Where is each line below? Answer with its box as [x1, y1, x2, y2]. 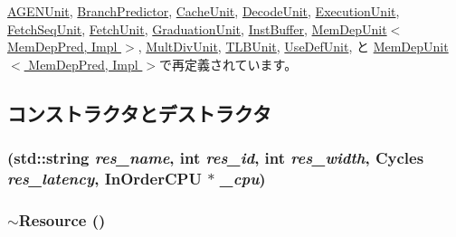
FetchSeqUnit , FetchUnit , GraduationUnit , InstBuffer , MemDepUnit [7, 19, 387, 38]
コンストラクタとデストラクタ [7, 99, 271, 127]
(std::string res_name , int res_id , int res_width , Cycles [7, 147, 424, 169]
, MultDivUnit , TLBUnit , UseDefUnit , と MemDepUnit [138, 37, 449, 56]
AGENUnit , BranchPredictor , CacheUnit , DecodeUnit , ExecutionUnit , [7, 2, 400, 20]
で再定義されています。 [159, 54, 298, 73]
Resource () [18, 208, 106, 231]
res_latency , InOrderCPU [7, 167, 202, 189]
